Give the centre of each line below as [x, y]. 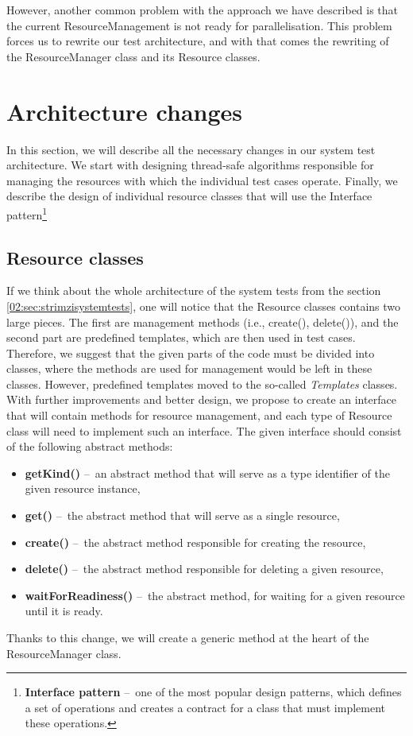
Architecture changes [124, 111]
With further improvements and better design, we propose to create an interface [201, 399]
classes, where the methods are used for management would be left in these [189, 368]
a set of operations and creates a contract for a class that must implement [205, 707]
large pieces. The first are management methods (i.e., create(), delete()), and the [203, 322]
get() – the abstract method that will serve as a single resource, [182, 515]
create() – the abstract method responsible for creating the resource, [195, 542]
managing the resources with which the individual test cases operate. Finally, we [202, 180]
